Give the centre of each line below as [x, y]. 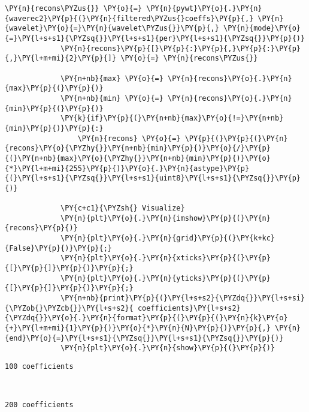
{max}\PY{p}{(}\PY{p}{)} [54, 88]
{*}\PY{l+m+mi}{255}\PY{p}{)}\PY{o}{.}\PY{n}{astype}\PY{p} [127, 168]
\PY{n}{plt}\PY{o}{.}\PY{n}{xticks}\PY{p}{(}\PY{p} [166, 258]
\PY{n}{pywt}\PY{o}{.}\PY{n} [204, 8]
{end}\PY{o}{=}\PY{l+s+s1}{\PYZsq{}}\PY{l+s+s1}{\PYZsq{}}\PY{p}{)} [144, 338]
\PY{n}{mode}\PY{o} [262, 28]
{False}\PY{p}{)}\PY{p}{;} [58, 248]
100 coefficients [39, 366]
